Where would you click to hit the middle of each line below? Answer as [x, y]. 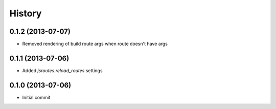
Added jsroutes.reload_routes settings [62, 70]
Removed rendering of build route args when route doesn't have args [95, 44]
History [26, 13]
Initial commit [36, 97]
